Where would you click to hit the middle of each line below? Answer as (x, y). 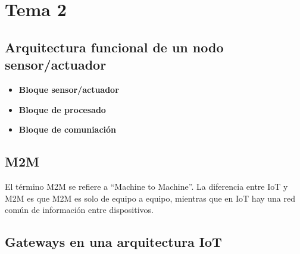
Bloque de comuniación (68, 129)
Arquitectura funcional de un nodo (114, 47)
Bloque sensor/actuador (69, 89)
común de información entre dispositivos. (79, 210)
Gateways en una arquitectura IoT (113, 242)
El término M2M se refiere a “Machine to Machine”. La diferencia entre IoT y (146, 186)
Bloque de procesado (62, 109)
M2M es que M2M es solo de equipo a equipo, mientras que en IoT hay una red (150, 198)
